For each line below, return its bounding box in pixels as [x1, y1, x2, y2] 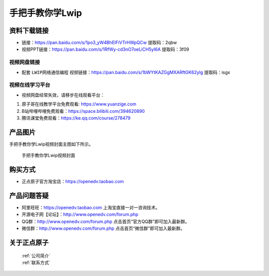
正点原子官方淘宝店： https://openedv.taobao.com [21, 179, 124, 184]
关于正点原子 [9, 239, 49, 247]
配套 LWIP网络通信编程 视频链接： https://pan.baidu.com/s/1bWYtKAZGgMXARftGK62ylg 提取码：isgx [21, 69, 230, 75]
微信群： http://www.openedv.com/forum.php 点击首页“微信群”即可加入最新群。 [21, 225, 185, 231]
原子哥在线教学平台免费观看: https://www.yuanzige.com [21, 101, 136, 107]
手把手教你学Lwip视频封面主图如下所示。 [9, 141, 94, 147]
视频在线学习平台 [9, 82, 50, 89]
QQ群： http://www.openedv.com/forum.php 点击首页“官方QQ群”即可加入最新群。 [21, 218, 190, 224]
